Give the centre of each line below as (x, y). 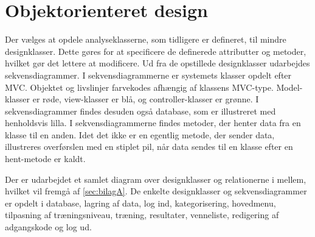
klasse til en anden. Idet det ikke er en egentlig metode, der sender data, (140, 134)
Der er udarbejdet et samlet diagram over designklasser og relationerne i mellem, (156, 179)
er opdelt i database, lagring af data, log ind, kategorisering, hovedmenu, (140, 203)
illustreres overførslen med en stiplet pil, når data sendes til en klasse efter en (149, 147)
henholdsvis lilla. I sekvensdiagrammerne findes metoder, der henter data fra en (153, 123)
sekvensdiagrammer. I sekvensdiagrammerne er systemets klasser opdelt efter (148, 75)
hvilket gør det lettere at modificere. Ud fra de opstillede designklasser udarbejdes (157, 63)
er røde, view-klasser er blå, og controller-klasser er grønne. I (146, 99)
